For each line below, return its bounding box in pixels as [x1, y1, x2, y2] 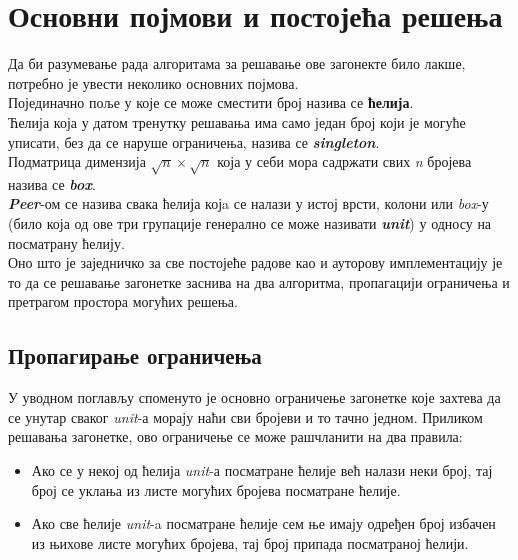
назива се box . [8, 173, 96, 194]
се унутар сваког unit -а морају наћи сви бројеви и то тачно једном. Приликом [8, 406, 483, 427]
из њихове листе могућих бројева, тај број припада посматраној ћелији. [31, 532, 469, 553]
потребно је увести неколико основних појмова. [8, 72, 299, 93]
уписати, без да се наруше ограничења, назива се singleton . [8, 131, 380, 152]
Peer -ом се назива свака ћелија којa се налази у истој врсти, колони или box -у [8, 193, 489, 214]
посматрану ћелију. [8, 232, 125, 253]
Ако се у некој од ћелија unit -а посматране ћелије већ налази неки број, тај [31, 460, 493, 480]
